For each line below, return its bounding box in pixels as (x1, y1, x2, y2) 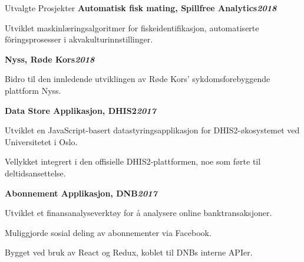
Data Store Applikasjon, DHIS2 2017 (5, 104, 156, 116)
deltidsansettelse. (5, 166, 66, 179)
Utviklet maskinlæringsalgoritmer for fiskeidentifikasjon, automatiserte (5, 21, 259, 34)
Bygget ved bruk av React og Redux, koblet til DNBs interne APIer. (5, 246, 253, 258)
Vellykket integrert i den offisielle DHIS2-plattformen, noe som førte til (5, 155, 261, 168)
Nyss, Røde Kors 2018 (5, 53, 95, 65)
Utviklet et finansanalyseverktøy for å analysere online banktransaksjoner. (5, 207, 272, 219)
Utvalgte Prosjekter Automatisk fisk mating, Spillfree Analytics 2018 (5, 2, 277, 14)
